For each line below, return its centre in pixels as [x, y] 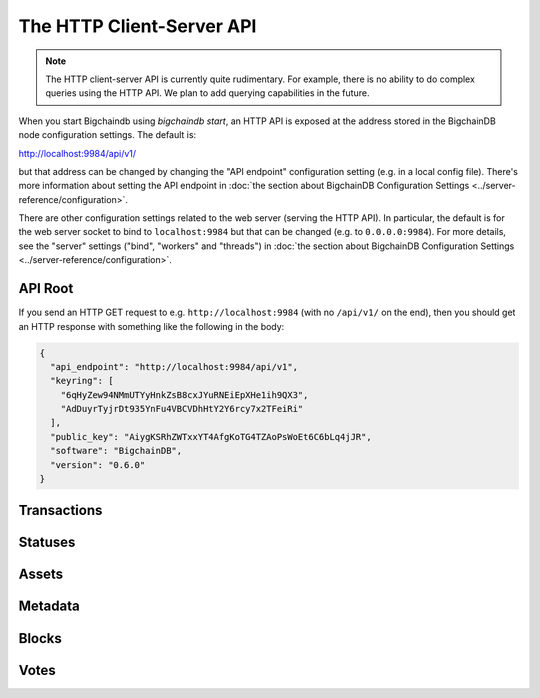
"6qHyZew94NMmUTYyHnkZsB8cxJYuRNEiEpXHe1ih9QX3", [184, 394]
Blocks [40, 638]
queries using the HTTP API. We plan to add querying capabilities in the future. [207, 93]
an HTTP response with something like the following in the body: [151, 326]
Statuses [47, 542]
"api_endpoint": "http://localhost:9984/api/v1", [174, 366]
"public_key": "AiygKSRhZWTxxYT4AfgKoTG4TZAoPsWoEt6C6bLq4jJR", [211, 436]
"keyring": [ [82, 381]
